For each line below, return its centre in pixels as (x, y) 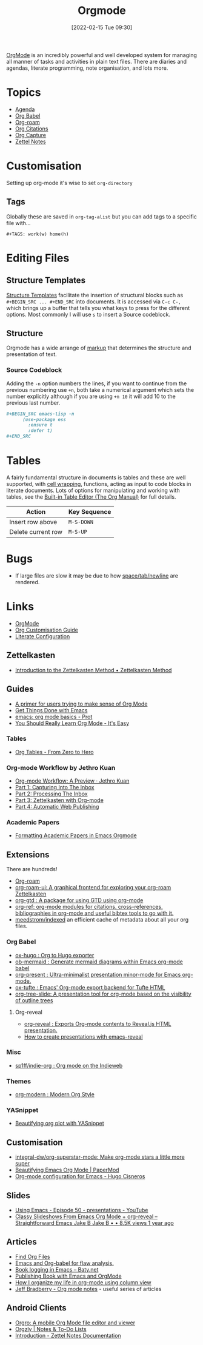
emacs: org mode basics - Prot (54, 716)
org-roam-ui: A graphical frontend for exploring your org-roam (93, 888)
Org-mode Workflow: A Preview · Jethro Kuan (72, 781)
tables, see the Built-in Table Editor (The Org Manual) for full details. (91, 497)
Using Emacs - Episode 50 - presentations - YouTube (82, 1210)
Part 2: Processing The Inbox (51, 794)
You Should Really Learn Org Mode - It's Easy (72, 723)
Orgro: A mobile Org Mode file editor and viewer (75, 1323)
